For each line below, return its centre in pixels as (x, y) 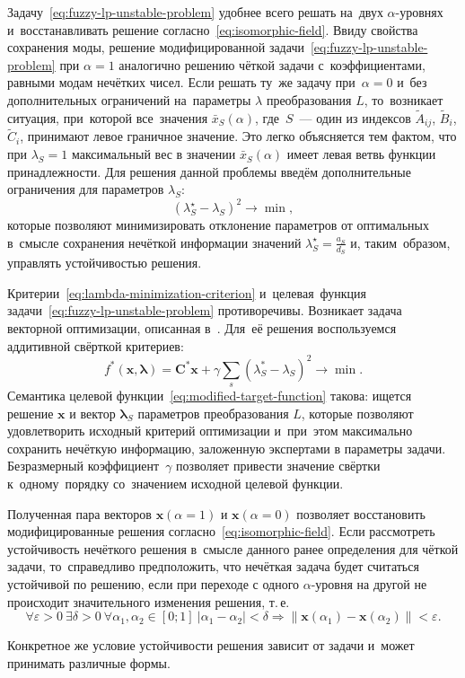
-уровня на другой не (369, 583)
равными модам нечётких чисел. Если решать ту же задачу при (181, 82)
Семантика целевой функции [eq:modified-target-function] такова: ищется (210, 396)
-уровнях (419, 12)
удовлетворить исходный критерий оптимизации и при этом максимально (210, 431)
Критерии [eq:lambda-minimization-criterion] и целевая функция (187, 292)
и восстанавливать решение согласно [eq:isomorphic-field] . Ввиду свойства (213, 29)
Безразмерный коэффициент (83, 466)
